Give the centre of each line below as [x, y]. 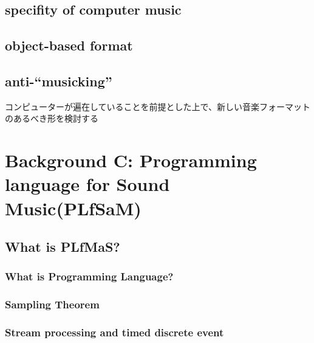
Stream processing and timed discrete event [114, 332]
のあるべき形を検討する [52, 118]
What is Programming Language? [89, 276]
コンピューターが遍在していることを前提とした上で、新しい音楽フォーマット [158, 106]
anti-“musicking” [59, 81]
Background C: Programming [131, 160]
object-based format [69, 45]
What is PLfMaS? [63, 247]
